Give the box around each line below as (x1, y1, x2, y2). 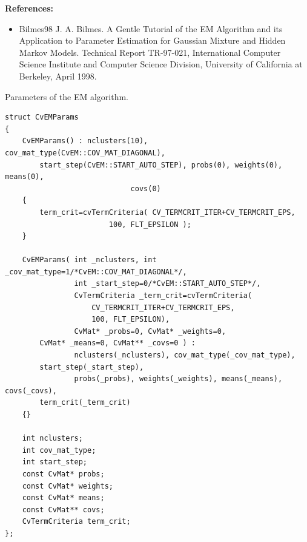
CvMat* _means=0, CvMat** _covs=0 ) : (39, 339, 196, 348)
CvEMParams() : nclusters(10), (22, 137, 148, 146)
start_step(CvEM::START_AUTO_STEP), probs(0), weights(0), (39, 160, 283, 169)
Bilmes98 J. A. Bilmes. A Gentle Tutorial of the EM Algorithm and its (19, 22, 283, 35)
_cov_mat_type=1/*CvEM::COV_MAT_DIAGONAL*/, (5, 267, 187, 276)
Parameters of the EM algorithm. (5, 90, 128, 103)
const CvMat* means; (22, 493, 105, 503)
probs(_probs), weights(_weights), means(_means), (74, 374, 283, 384)
